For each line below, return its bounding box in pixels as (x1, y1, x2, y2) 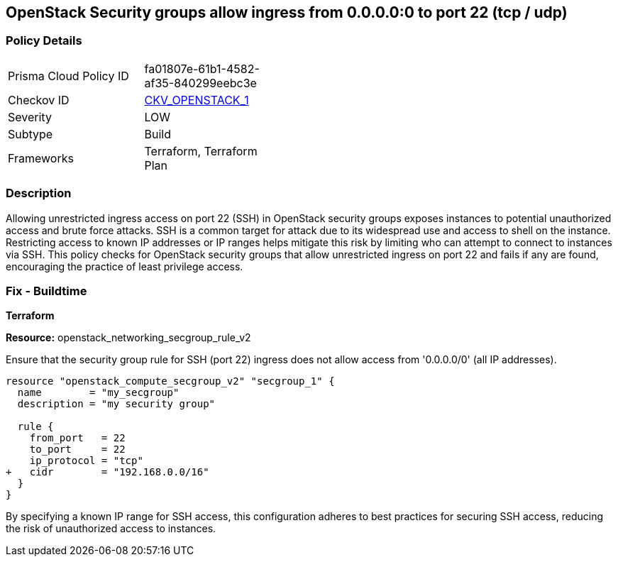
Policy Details (6, 33, 82, 48)
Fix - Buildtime (6, 283, 87, 298)
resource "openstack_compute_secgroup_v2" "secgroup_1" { (6, 375, 335, 387)
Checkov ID (8, 92, 70, 107)
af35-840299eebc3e (144, 75, 257, 90)
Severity (8, 109, 52, 124)
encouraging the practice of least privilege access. (6, 260, 243, 272)
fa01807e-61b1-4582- (144, 61, 260, 76)
